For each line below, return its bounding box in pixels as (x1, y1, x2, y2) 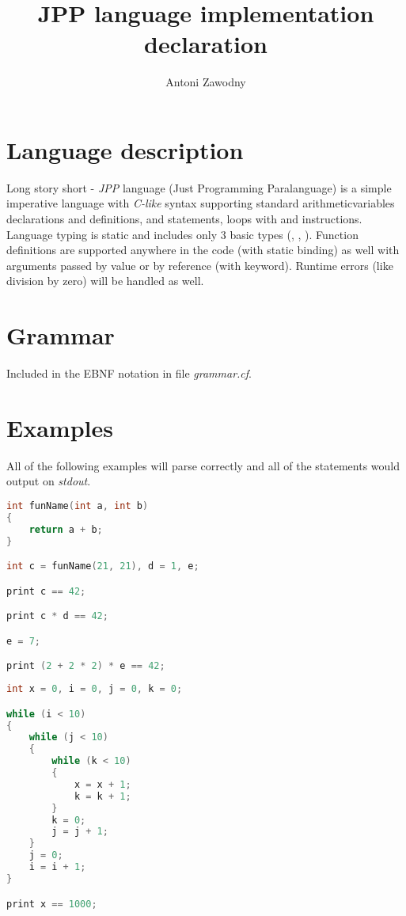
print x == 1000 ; (6, 898, 97, 910)
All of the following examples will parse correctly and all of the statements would (6, 457, 400, 473)
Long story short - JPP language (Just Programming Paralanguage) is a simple (6, 179, 392, 196)
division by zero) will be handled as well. (6, 272, 204, 289)
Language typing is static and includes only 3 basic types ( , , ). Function (6, 226, 359, 242)
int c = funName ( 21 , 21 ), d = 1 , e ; (6, 561, 199, 572)
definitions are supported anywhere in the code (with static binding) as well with (6, 241, 400, 258)
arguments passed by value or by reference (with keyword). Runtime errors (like (6, 257, 393, 273)
